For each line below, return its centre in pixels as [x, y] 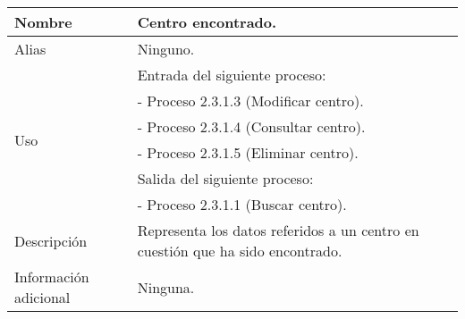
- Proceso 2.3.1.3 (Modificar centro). [250, 101]
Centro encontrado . [207, 22]
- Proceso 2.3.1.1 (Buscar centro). [242, 204]
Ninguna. [166, 287]
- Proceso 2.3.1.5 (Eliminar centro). [248, 152]
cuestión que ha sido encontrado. [240, 251]
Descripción [51, 240]
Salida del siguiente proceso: [225, 178]
